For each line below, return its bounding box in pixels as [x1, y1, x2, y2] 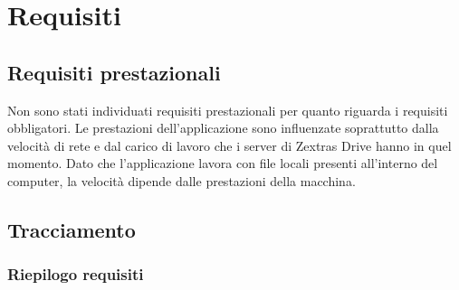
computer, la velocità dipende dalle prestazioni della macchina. [7, 171, 356, 190]
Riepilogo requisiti [7, 263, 144, 285]
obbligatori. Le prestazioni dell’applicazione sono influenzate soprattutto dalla [7, 118, 439, 137]
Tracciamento [7, 215, 136, 243]
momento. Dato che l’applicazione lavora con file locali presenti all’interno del [7, 154, 438, 173]
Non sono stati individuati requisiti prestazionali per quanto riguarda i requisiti [7, 100, 448, 119]
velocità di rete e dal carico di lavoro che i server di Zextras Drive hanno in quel [7, 136, 452, 154]
